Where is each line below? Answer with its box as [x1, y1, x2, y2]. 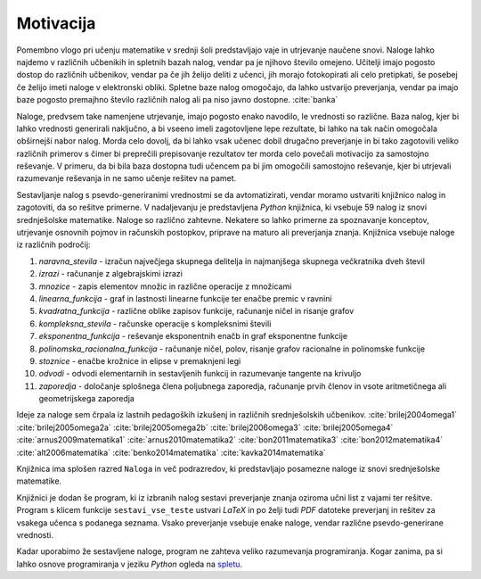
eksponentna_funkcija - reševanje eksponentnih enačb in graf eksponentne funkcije [38, 331, 347, 342]
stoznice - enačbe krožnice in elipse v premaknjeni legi [38, 355, 241, 366]
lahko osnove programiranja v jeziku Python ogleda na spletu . [16, 558, 243, 569]
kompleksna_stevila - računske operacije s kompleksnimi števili [38, 318, 272, 329]
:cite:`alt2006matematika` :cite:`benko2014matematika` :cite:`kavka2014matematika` [16, 447, 327, 458]
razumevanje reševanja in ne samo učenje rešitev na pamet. [16, 173, 237, 184]
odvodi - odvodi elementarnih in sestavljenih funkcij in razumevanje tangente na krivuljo [38, 368, 362, 379]
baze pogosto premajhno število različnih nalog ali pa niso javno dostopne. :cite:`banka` [16, 95, 338, 105]
